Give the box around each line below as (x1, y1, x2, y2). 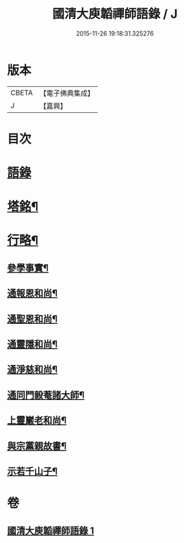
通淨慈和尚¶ (7, 364, 58, 375)
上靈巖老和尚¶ (7, 415, 67, 427)
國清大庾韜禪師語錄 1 (7, 525, 94, 536)
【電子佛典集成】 (39, 88, 94, 98)
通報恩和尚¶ (7, 288, 58, 299)
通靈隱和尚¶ (7, 338, 58, 350)
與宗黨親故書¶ (7, 440, 67, 452)
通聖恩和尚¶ (7, 313, 58, 325)
